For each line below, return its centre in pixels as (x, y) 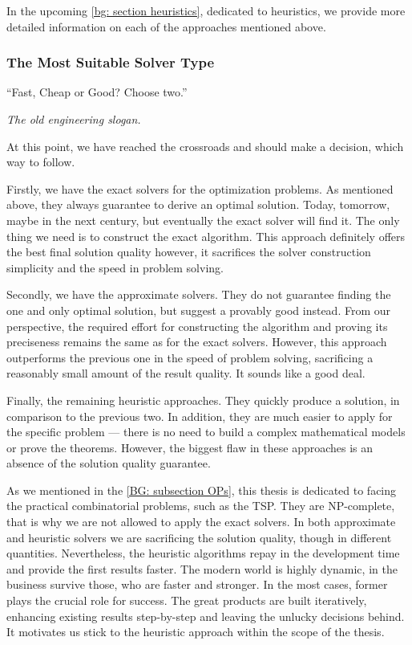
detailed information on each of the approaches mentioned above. (166, 26)
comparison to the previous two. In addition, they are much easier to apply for (200, 416)
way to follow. (41, 162)
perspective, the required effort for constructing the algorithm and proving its (197, 326)
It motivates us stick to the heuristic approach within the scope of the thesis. (196, 632)
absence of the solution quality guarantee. (109, 463)
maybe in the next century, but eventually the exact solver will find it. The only (203, 220)
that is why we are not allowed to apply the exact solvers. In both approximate (201, 522)
